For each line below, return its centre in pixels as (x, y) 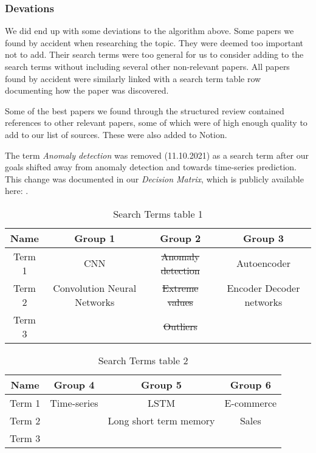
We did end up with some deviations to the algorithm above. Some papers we (149, 31)
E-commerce (251, 403)
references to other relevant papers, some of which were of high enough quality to (156, 123)
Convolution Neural (95, 288)
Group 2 (180, 238)
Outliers (180, 327)
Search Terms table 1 (158, 213)
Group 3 (263, 238)
